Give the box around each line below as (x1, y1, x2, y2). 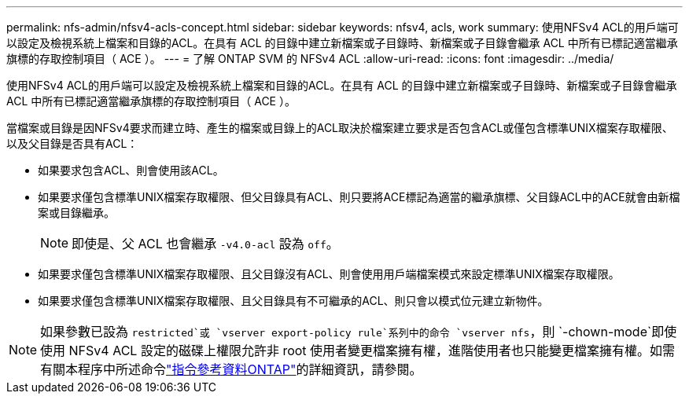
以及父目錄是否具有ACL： (6, 137, 138, 150)
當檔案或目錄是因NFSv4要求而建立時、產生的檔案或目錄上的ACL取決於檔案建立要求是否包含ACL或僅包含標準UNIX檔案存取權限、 (6, 121, 673, 134)
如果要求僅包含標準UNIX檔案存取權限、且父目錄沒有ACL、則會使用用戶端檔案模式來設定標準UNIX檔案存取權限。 (38, 267, 620, 281)
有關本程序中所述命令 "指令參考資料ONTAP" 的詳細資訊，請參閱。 (40, 361, 422, 377)
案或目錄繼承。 (38, 206, 115, 219)
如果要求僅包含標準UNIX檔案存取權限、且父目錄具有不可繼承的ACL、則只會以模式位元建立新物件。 (38, 294, 549, 307)
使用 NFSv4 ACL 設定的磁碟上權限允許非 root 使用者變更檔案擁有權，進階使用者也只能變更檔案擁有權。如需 (40, 343, 676, 358)
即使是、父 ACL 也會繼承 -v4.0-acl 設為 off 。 (72, 236, 339, 251)
